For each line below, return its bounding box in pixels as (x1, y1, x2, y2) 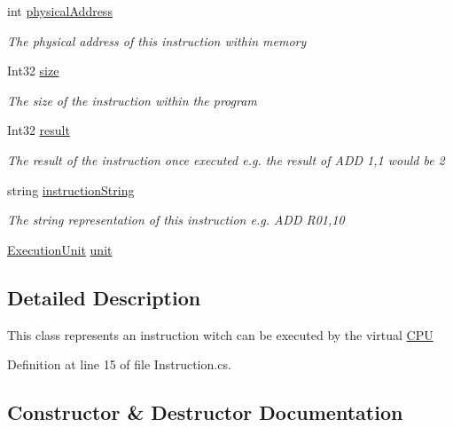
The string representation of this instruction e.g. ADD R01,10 (7, 210, 345, 229)
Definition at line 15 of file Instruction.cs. (7, 355, 231, 374)
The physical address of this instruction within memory (7, 31, 307, 50)
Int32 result (7, 121, 70, 139)
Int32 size (7, 61, 59, 80)
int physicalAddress (7, 2, 113, 20)
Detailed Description (7, 283, 201, 311)
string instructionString (7, 180, 135, 199)
